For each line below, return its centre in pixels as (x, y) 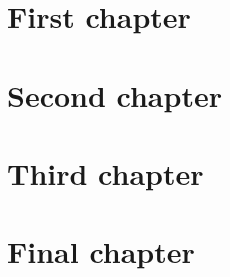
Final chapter (101, 251)
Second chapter (114, 94)
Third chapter (105, 172)
